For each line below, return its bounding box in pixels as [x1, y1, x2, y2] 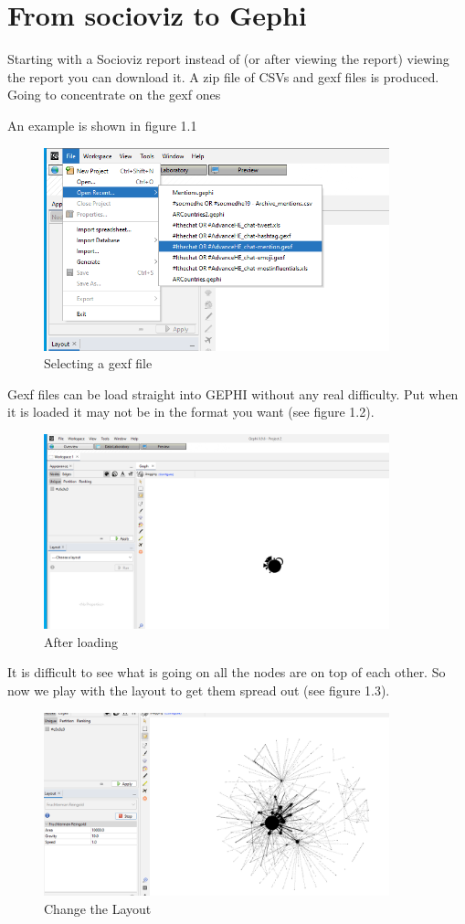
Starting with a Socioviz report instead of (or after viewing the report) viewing [7, 49, 449, 69]
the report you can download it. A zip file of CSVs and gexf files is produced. [7, 67, 439, 86]
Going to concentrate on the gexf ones [7, 85, 221, 104]
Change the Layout [44, 898, 152, 918]
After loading [44, 632, 118, 651]
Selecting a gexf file [44, 354, 153, 373]
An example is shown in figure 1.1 [7, 115, 197, 134]
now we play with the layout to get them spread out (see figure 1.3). [7, 681, 390, 699]
